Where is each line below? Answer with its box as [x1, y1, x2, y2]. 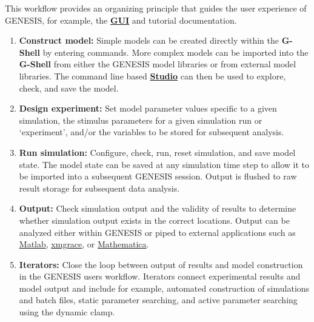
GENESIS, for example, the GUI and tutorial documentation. [5, 13, 237, 26]
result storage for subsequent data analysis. [19, 181, 180, 194]
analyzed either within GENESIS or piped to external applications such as [19, 226, 296, 238]
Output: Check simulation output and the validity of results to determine [19, 202, 296, 215]
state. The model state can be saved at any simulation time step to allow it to [19, 158, 310, 170]
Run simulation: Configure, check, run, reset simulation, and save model [19, 146, 296, 158]
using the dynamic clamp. [19, 306, 115, 318]
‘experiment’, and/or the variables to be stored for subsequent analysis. [19, 126, 284, 138]
